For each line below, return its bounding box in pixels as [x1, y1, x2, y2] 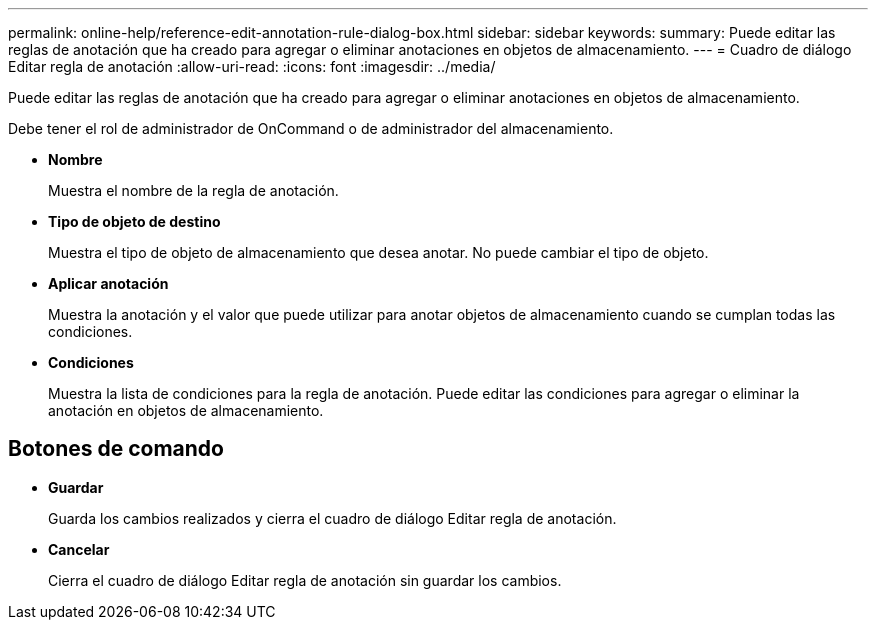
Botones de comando [8, 436, 224, 462]
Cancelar [48, 540, 110, 558]
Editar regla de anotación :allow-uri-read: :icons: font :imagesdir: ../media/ [8, 58, 496, 75]
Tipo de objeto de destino [48, 213, 221, 230]
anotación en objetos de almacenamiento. [48, 402, 324, 419]
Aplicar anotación [48, 275, 169, 292]
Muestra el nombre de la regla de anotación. [48, 182, 339, 199]
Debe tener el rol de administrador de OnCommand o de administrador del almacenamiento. [8, 120, 614, 137]
